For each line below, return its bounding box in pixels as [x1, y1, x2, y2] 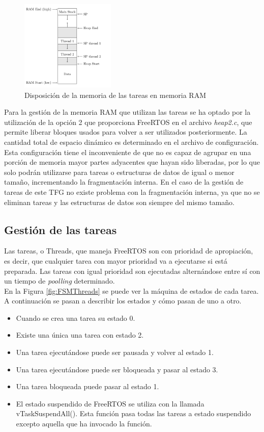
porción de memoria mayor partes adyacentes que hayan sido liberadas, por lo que [4, 157, 260, 167]
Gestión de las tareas [4, 221, 117, 237]
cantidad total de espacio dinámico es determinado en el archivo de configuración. [4, 136, 259, 147]
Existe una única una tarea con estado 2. [16, 329, 144, 340]
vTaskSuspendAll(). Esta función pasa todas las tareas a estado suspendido [16, 408, 251, 419]
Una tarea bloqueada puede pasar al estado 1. [16, 381, 159, 392]
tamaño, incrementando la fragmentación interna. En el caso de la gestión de [4, 176, 244, 187]
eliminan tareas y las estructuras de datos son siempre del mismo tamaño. [4, 196, 234, 207]
